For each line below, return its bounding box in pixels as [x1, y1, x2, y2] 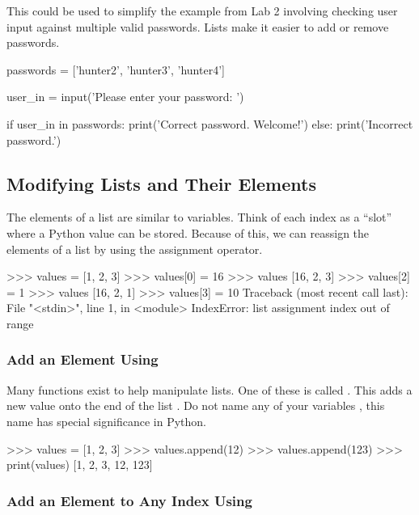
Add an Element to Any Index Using [6, 490, 252, 510]
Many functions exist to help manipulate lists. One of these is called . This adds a [6, 381, 413, 398]
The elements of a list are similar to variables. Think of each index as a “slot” [6, 209, 392, 226]
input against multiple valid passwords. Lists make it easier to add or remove [6, 18, 389, 35]
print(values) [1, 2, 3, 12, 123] [6, 456, 153, 473]
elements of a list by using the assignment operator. [6, 240, 263, 257]
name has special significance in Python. [6, 412, 206, 429]
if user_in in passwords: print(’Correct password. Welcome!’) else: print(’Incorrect [6, 115, 413, 132]
